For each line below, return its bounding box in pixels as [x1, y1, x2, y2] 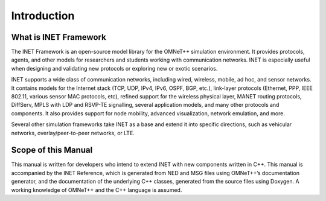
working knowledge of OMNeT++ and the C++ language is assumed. [11, 186, 182, 193]
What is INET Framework [11, 32, 107, 42]
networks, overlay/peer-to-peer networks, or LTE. [11, 129, 135, 136]
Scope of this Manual [11, 145, 93, 155]
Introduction [11, 9, 75, 22]
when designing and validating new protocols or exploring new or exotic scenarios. [11, 65, 218, 72]
